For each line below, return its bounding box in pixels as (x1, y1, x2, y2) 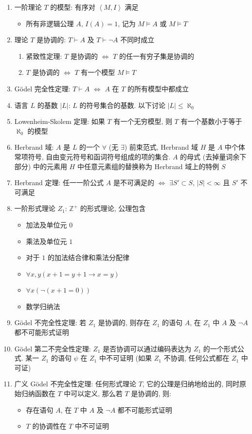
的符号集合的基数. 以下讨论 (79, 100, 165, 110)
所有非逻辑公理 (26, 18, 74, 28)
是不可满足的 (113, 177, 154, 188)
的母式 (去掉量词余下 (180, 151, 247, 161)
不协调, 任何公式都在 (163, 353, 230, 363)
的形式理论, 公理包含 (80, 203, 146, 213)
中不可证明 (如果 (99, 353, 152, 363)
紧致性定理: (26, 51, 62, 61)
